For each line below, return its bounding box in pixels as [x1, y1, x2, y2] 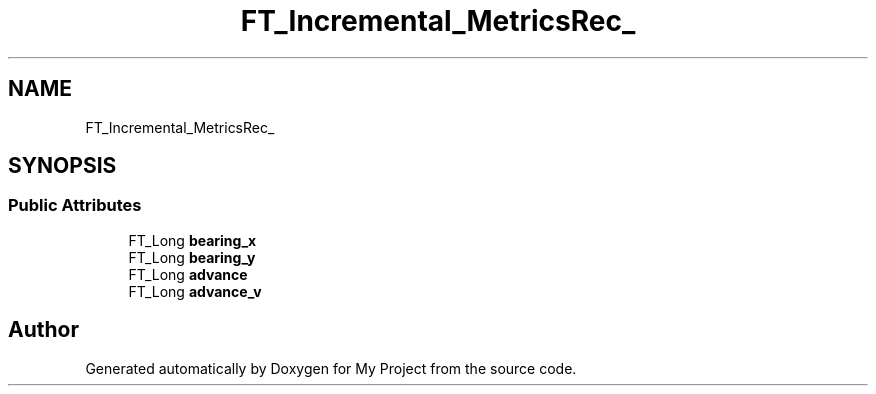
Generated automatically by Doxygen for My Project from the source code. [85, 359, 577, 377]
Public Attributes [8, 195, 142, 216]
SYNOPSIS [8, 153, 117, 179]
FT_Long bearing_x [128, 231, 257, 249]
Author [8, 317, 79, 343]
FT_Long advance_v [128, 282, 262, 300]
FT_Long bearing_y [128, 248, 256, 266]
